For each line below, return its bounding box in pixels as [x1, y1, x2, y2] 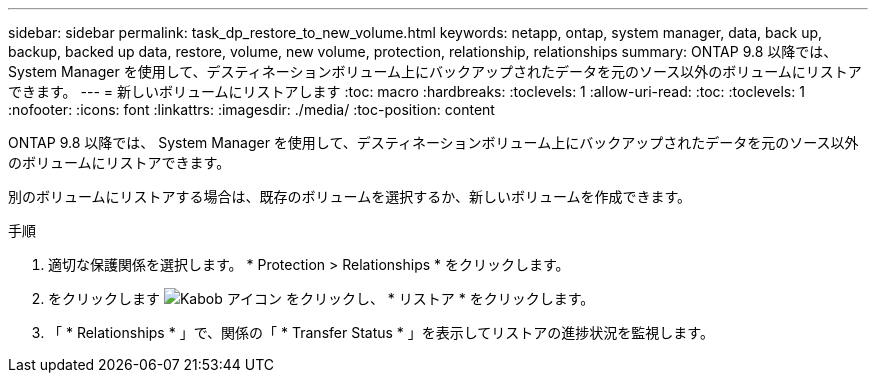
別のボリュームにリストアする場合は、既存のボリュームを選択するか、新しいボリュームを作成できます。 [8, 188, 692, 205]
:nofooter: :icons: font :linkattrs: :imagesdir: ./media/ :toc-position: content [8, 101, 495, 118]
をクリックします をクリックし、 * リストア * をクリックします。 [48, 290, 595, 307]
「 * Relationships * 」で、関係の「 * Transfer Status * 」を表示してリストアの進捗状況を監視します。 [48, 324, 714, 341]
